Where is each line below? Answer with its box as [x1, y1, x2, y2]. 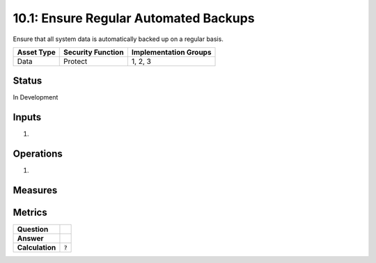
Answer [17, 234, 45, 244]
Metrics [13, 207, 48, 218]
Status [13, 75, 42, 87]
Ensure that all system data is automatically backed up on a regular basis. [13, 35, 224, 43]
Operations [13, 148, 63, 160]
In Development [13, 93, 58, 102]
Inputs [13, 111, 42, 123]
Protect [63, 56, 88, 66]
